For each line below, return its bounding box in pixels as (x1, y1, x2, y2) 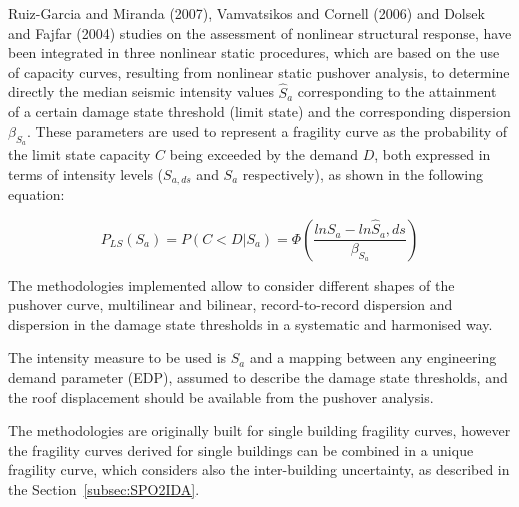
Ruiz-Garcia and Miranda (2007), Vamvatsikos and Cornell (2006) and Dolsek (8, 3, 485, 23)
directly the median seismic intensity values (8, 81, 274, 102)
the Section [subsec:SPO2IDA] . (8, 478, 200, 499)
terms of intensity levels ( (8, 163, 164, 184)
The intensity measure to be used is (8, 347, 227, 368)
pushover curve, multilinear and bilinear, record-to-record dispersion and (8, 294, 453, 315)
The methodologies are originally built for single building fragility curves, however (8, 420, 511, 441)
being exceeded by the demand (169, 143, 358, 164)
